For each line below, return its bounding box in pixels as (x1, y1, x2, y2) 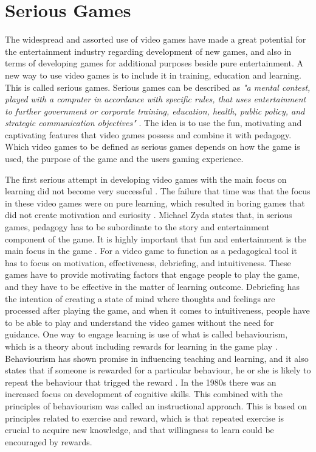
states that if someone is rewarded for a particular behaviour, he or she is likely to (5, 364, 311, 376)
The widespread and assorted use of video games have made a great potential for (5, 33, 306, 46)
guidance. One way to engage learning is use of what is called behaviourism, (5, 328, 288, 341)
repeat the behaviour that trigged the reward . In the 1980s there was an (5, 375, 276, 388)
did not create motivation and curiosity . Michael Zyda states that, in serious (5, 208, 292, 221)
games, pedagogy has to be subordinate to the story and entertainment (5, 221, 270, 233)
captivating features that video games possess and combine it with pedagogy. (5, 128, 292, 141)
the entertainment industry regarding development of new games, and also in (5, 44, 292, 57)
